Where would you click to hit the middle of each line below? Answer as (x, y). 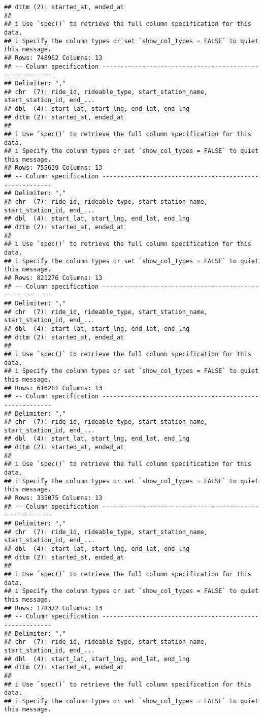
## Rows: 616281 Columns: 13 (53, 388)
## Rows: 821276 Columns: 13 (53, 278)
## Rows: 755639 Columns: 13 (53, 168)
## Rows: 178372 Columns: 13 (53, 608)
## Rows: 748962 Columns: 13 (53, 58)
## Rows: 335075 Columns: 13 (53, 498)
